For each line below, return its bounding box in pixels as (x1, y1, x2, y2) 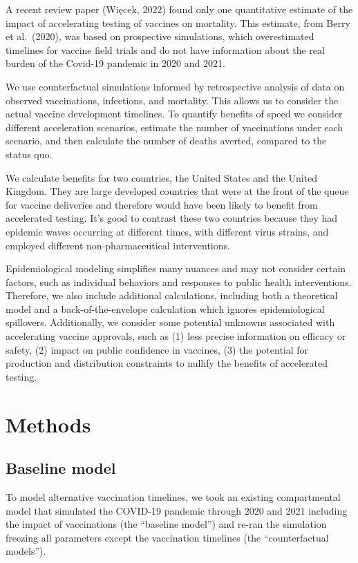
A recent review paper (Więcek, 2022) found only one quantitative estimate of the (6, 2, 353, 16)
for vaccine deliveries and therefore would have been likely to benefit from (6, 197, 318, 211)
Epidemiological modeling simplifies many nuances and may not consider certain (6, 261, 346, 276)
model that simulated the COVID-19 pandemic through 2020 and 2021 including (6, 503, 348, 517)
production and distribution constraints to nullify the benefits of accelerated (6, 356, 328, 370)
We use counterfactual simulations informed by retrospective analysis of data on (6, 79, 345, 93)
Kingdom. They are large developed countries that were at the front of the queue (6, 184, 349, 198)
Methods (6, 410, 91, 438)
